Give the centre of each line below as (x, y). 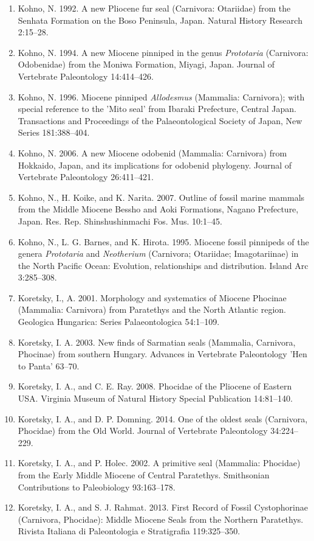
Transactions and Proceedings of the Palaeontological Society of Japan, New (160, 120)
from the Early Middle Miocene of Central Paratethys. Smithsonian (144, 475)
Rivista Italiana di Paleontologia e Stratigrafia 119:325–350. (129, 531)
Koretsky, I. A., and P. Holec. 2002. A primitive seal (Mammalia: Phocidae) (159, 463)
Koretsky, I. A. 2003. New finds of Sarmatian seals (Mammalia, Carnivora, (157, 342)
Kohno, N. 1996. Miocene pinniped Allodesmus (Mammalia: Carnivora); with (161, 96)
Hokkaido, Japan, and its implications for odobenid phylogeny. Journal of (155, 165)
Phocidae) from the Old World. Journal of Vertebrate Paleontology (143, 431)
